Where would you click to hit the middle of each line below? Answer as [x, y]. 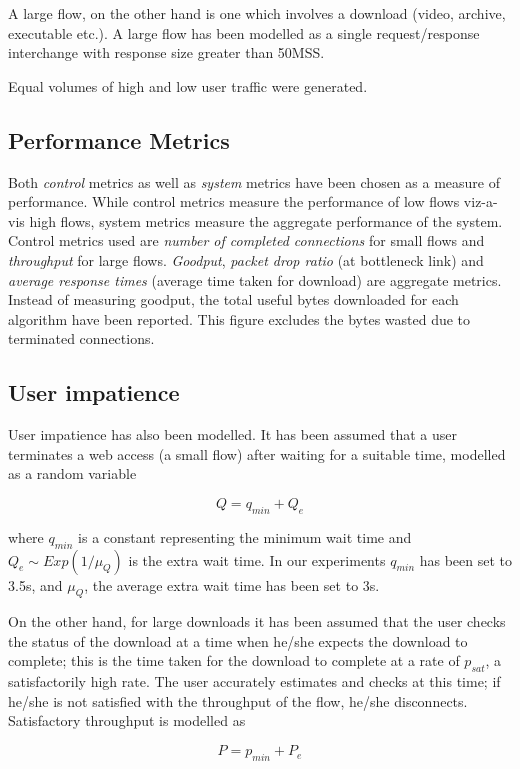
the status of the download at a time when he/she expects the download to [238, 640]
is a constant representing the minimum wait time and [245, 536]
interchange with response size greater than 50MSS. [166, 52]
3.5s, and [35, 584]
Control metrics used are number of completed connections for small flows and [246, 240]
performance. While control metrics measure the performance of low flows [234, 201]
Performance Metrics [119, 139]
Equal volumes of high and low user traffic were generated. [188, 85]
